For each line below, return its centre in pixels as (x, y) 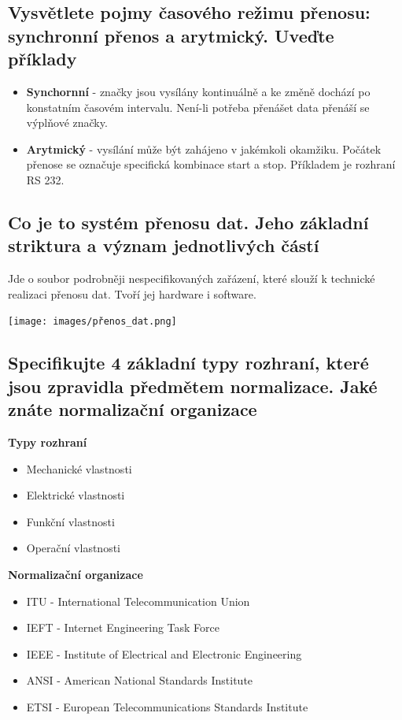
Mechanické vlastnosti (79, 468)
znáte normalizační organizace (133, 409)
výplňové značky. (67, 122)
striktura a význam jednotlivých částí (164, 245)
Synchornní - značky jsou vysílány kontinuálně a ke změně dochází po (198, 91)
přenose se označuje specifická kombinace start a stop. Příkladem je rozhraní (211, 164)
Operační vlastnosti (74, 548)
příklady (42, 59)
